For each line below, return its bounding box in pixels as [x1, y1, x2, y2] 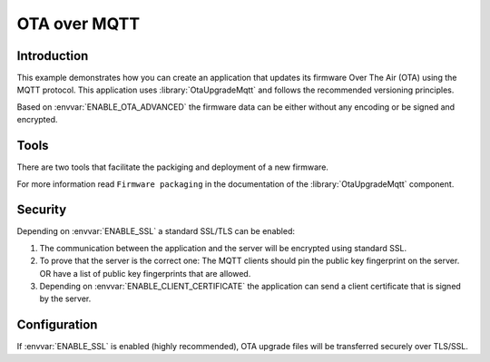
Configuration [16, 318, 98, 333]
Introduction [16, 48, 89, 64]
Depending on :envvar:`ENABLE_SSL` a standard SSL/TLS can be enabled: [16, 226, 295, 237]
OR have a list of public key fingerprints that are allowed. [39, 268, 251, 279]
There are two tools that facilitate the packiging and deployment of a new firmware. [16, 161, 328, 172]
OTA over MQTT [16, 14, 141, 34]
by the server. [39, 293, 92, 304]
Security [16, 202, 67, 218]
